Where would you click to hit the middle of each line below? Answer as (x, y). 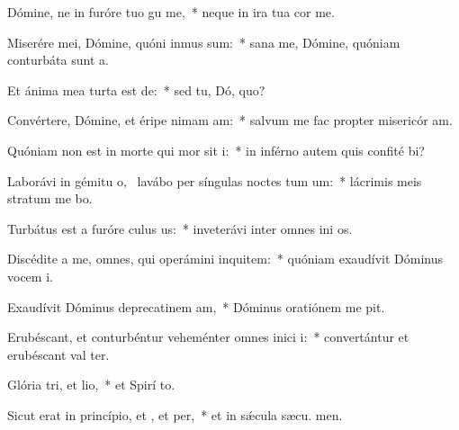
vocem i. (30, 276)
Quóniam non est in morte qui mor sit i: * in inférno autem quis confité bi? (216, 150)
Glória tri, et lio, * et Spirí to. (91, 385)
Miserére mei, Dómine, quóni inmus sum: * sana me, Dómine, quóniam (204, 42)
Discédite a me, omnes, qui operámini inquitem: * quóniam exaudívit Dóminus (225, 259)
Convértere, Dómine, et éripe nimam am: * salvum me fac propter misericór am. (230, 120)
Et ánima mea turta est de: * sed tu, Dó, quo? (136, 90)
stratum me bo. (50, 198)
